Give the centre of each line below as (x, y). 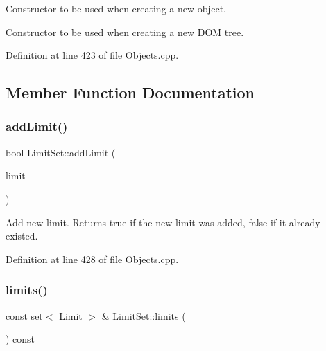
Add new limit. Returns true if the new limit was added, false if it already (163, 222)
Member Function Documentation (130, 92)
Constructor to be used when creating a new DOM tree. (125, 31)
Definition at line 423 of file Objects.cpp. (92, 55)
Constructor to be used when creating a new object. (116, 8)
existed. (22, 236)
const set (24, 315)
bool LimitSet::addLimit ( (61, 152)
